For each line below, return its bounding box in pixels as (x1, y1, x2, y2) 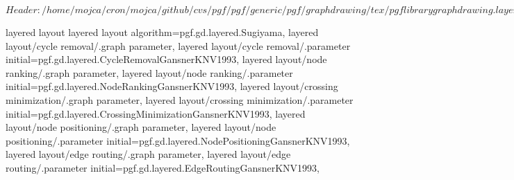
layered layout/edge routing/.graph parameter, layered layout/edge (6, 147, 291, 161)
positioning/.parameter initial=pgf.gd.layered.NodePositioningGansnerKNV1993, (6, 133, 350, 147)
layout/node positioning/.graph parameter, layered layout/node (6, 120, 276, 134)
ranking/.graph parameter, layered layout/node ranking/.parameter (6, 65, 293, 80)
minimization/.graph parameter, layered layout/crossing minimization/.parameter (6, 92, 354, 107)
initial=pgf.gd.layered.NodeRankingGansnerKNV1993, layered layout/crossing (6, 79, 338, 93)
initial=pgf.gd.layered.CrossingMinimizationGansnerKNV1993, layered (6, 106, 306, 120)
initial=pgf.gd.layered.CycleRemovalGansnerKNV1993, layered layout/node (6, 52, 327, 66)
